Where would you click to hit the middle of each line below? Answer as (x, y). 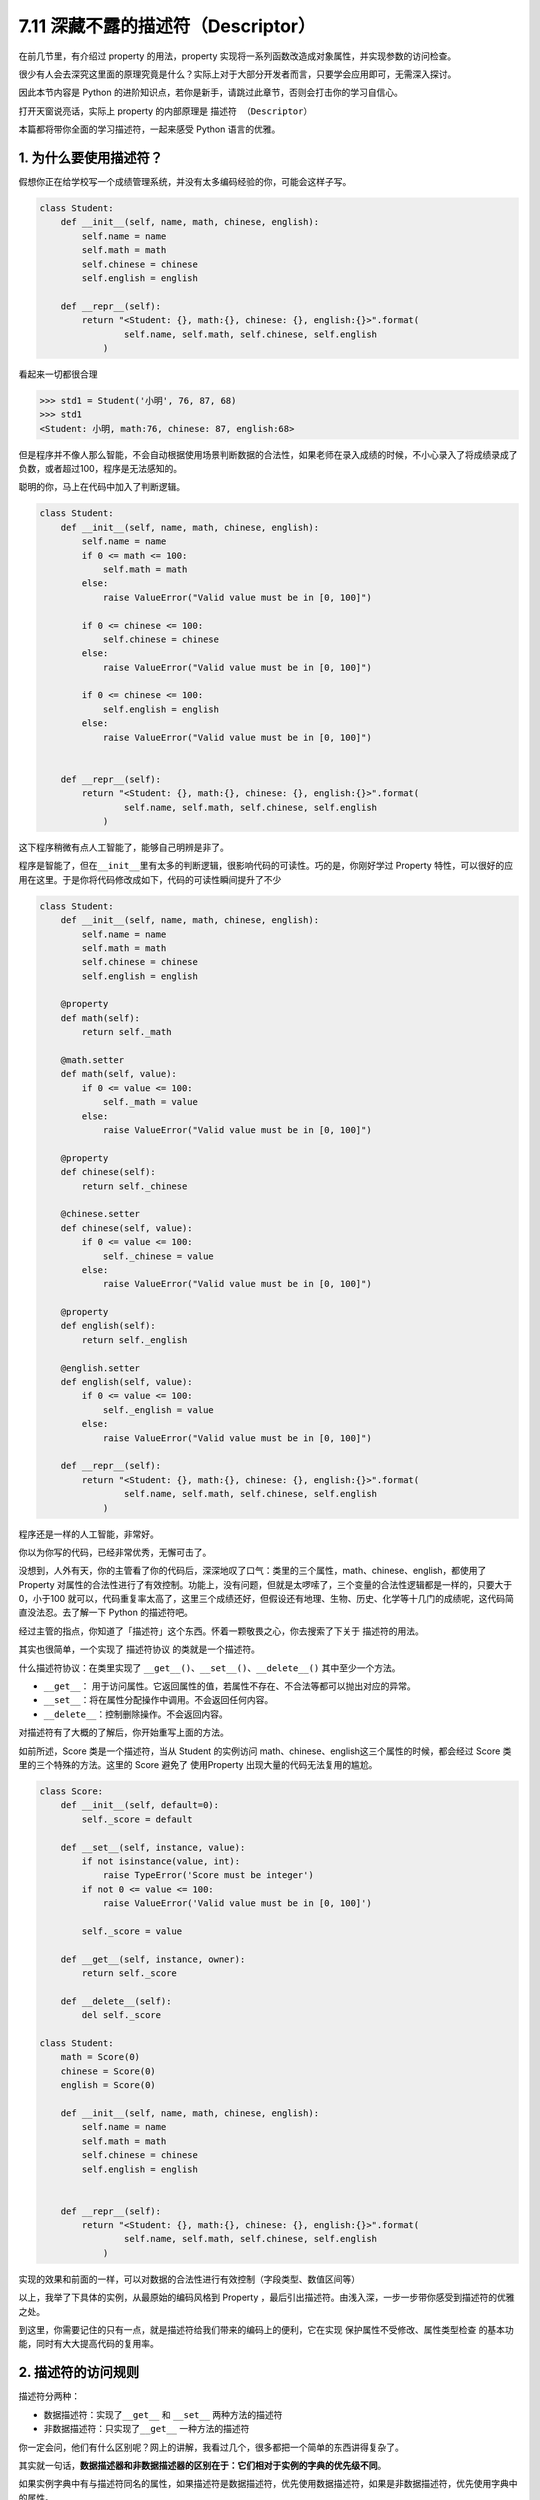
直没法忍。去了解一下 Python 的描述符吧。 (106, 1612)
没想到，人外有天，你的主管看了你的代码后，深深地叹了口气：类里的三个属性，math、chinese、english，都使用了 (252, 1571)
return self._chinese (134, 1186)
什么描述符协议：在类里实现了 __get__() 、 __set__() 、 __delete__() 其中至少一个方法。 (209, 1667)
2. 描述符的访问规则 (79, 2372)
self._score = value (132, 1931)
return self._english (134, 1339)
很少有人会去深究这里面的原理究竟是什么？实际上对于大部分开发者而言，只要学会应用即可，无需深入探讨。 (237, 74)
